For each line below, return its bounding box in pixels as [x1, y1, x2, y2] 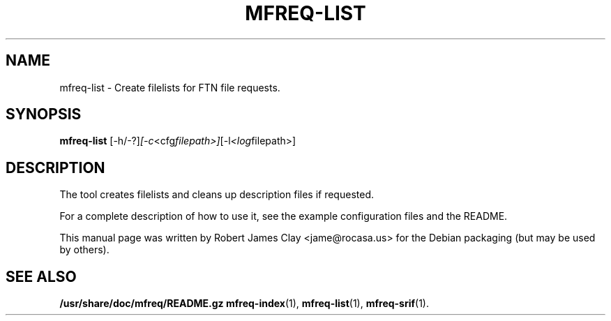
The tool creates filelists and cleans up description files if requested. [59, 188, 374, 201]
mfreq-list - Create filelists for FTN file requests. [59, 81, 280, 94]
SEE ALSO [6, 267, 77, 285]
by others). [59, 244, 110, 256]
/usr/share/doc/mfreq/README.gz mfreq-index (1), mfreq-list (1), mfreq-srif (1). [59, 297, 430, 310]
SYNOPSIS [6, 105, 82, 124]
